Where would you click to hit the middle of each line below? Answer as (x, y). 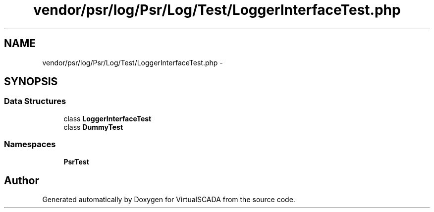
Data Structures (35, 101)
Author (22, 180)
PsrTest (76, 161)
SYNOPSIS (31, 82)
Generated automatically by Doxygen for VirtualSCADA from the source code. (169, 200)
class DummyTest (93, 127)
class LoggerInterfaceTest (108, 118)
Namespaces (30, 144)
